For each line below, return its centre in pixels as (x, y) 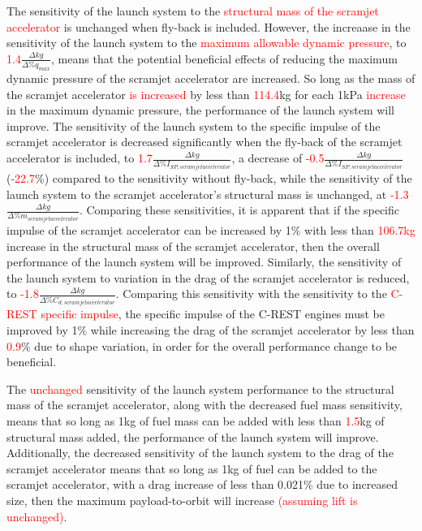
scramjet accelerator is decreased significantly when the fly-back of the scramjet (205, 142)
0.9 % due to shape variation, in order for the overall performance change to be (202, 345)
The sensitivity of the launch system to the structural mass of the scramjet (193, 11)
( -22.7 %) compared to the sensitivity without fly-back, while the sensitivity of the (209, 177)
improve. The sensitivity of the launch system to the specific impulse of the (194, 125)
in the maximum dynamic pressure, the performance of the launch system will (201, 110)
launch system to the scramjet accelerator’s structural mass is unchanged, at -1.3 (208, 194)
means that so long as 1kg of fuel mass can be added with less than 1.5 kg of (196, 421)
